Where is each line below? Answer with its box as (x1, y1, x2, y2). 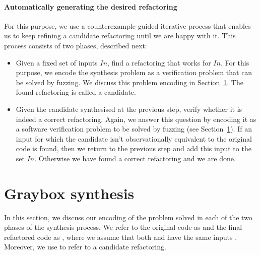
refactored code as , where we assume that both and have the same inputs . (4, 231, 237, 242)
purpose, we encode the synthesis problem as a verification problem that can (16, 67, 252, 78)
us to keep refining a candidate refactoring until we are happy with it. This (4, 30, 236, 41)
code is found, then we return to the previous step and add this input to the (16, 143, 251, 154)
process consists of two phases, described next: (4, 40, 147, 50)
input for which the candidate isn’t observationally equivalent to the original (16, 133, 252, 144)
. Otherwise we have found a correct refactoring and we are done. (34, 153, 236, 163)
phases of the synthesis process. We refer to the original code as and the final (4, 222, 242, 232)
